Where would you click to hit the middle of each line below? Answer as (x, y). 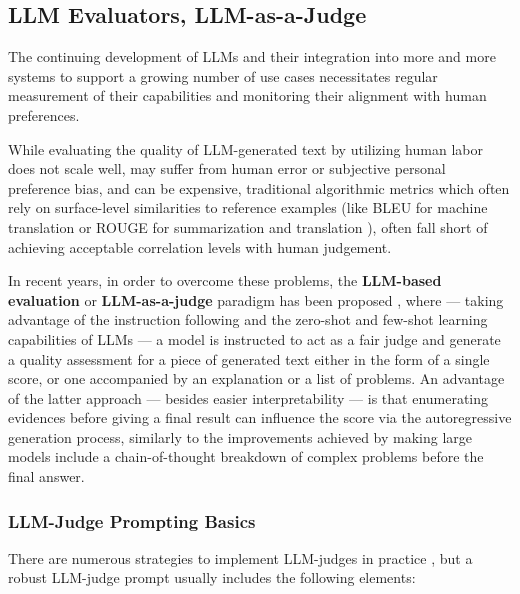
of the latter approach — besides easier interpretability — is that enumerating (248, 397)
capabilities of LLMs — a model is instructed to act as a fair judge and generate (254, 338)
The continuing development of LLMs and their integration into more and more (252, 56)
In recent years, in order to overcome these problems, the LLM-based (225, 280)
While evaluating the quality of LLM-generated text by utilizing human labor (245, 148)
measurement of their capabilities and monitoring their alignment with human (247, 95)
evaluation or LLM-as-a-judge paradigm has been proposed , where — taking (256, 299)
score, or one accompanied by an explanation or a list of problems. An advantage (256, 378)
